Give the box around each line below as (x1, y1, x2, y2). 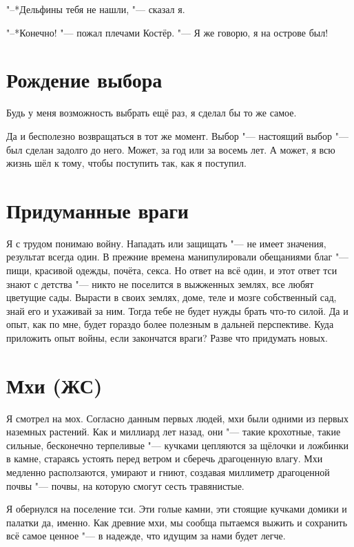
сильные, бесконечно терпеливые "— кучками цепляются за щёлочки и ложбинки (6, 437, 349, 452)
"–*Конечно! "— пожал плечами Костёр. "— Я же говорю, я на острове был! (6, 25, 329, 39)
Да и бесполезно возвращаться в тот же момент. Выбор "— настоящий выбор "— (6, 128, 348, 143)
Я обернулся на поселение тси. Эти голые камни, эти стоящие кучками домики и (6, 502, 347, 516)
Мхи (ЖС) (6, 371, 103, 399)
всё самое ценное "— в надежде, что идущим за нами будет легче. (6, 528, 286, 543)
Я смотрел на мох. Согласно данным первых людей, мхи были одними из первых (6, 411, 348, 425)
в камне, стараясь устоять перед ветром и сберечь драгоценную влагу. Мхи (6, 451, 323, 466)
